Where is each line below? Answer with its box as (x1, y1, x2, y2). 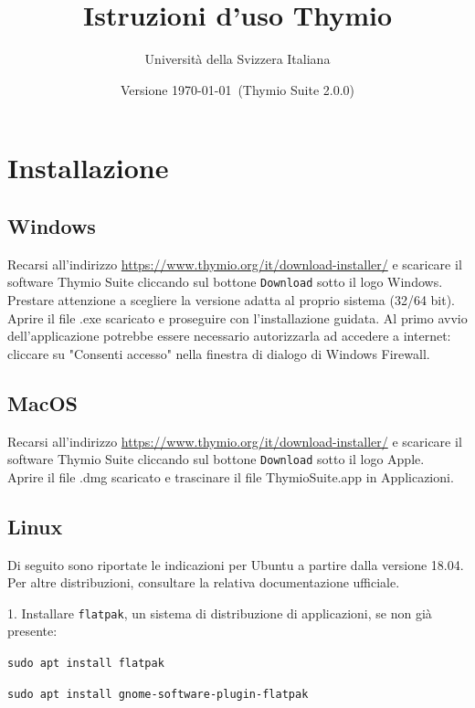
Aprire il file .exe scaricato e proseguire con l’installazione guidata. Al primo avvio (7, 308, 468, 327)
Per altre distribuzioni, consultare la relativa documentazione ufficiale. (7, 573, 400, 592)
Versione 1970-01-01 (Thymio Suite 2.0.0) (120, 79, 354, 99)
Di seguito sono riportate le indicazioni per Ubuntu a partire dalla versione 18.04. (7, 555, 464, 574)
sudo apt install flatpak (7, 657, 164, 671)
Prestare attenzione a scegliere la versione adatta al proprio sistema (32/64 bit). (7, 290, 455, 309)
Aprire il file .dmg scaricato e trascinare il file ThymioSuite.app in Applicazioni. (7, 467, 454, 486)
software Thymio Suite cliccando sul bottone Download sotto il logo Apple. (7, 449, 425, 469)
